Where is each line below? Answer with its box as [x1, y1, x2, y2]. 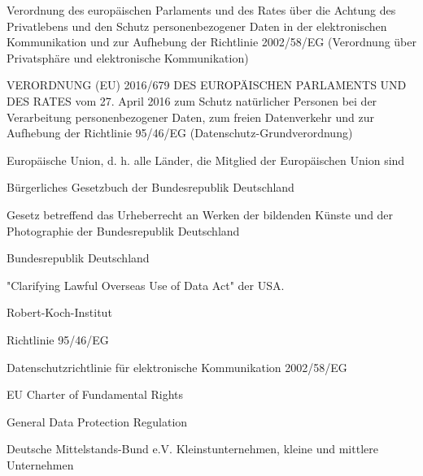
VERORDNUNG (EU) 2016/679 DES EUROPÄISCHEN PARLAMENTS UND [7, 76, 407, 93]
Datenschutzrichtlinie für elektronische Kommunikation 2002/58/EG [7, 358, 347, 375]
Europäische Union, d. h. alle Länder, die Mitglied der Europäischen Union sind [7, 151, 405, 168]
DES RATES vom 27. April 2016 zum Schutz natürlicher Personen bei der [7, 92, 377, 109]
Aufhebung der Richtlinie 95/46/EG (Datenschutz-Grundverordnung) [7, 124, 353, 141]
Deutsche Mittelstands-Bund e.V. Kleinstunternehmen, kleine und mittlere [7, 440, 378, 457]
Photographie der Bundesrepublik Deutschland [7, 222, 240, 239]
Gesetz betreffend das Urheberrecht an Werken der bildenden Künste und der [7, 206, 394, 223]
